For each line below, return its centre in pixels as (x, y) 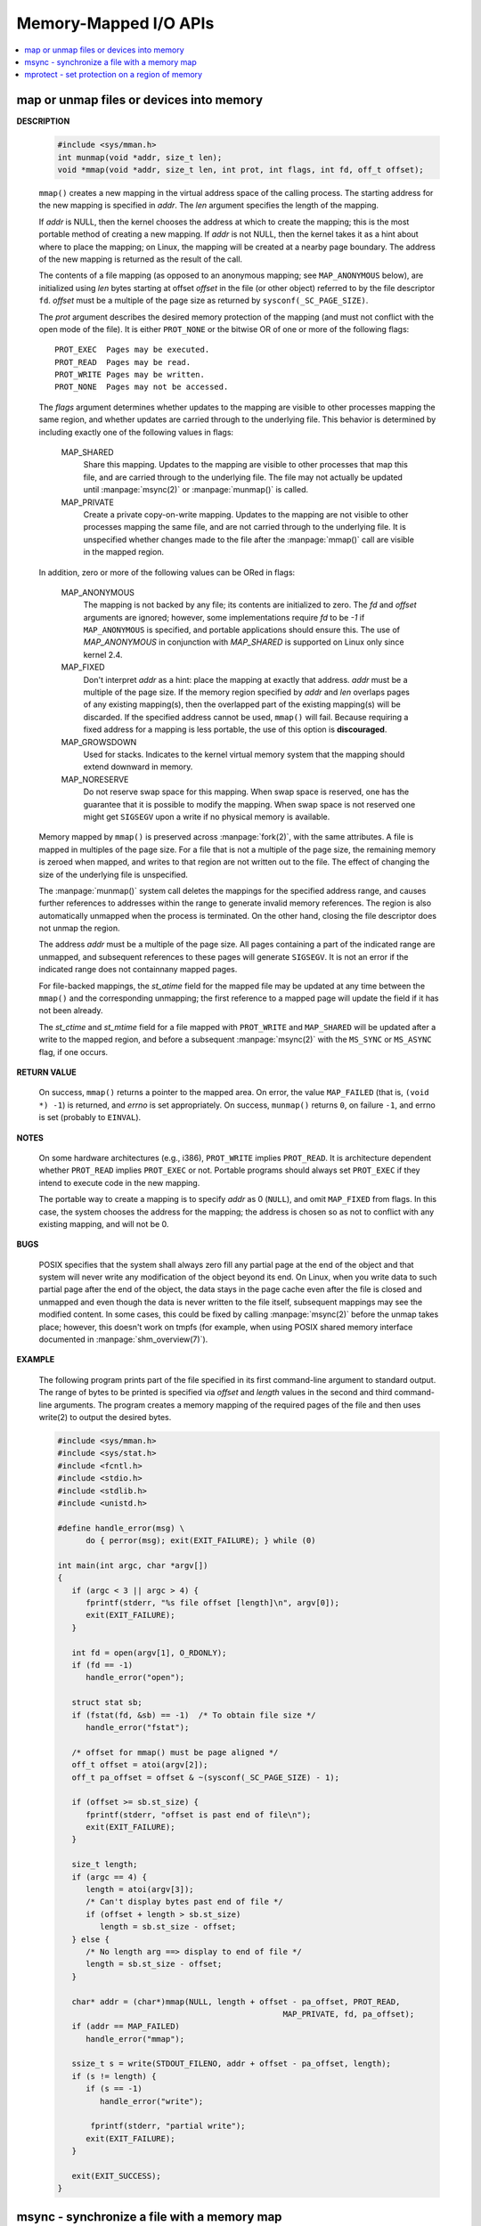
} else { (91, 1939)
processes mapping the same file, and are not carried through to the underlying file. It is (245, 527)
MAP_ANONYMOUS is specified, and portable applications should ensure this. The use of (242, 630)
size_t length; (105, 1864)
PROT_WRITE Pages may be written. (130, 375)
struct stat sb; (107, 1702)
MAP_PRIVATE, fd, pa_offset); (349, 2014)
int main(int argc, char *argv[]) (133, 1565)
